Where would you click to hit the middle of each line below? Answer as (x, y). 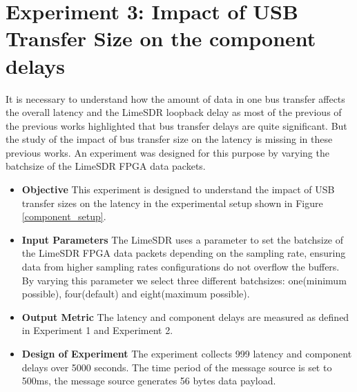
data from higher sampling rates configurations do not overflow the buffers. (181, 267)
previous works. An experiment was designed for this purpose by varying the (167, 152)
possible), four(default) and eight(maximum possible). (136, 294)
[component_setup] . (64, 216)
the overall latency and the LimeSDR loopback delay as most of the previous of (174, 112)
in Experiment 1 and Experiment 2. (97, 330)
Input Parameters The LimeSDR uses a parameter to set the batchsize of (183, 239)
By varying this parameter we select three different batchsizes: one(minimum (184, 280)
